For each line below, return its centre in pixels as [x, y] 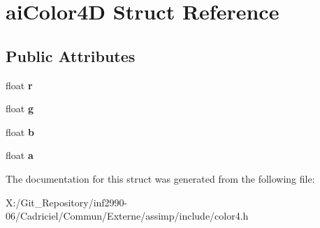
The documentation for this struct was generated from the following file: [160, 178]
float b [20, 131]
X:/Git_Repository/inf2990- [67, 202]
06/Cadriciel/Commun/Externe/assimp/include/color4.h [127, 216]
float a [20, 155]
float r [19, 85]
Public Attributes [71, 55]
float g [20, 108]
